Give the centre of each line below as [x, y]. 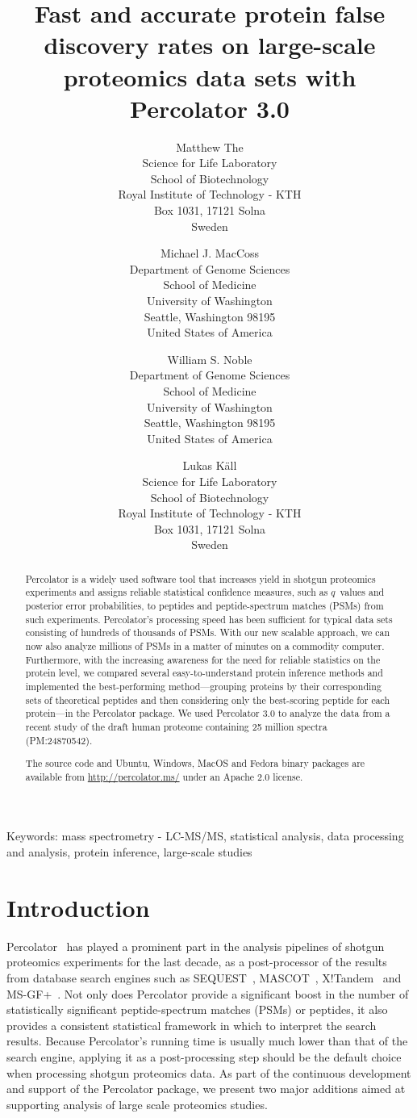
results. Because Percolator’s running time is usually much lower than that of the [207, 1041]
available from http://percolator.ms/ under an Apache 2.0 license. [164, 776]
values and [362, 592]
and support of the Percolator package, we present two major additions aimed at [206, 1089]
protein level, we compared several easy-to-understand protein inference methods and [204, 673]
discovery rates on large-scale [210, 45]
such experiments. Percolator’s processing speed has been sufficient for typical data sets [209, 619]
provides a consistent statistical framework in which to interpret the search [192, 1025]
